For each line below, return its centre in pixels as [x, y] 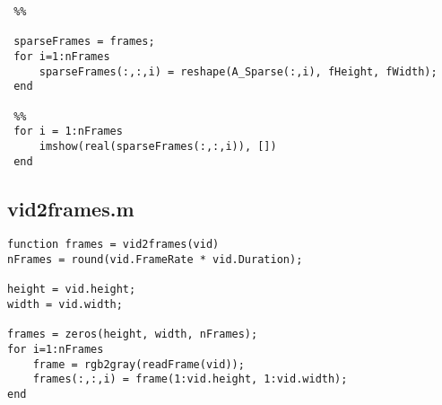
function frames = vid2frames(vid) [113, 245]
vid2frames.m [71, 208]
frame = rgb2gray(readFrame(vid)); [139, 364]
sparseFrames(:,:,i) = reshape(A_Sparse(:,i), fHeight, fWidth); [238, 71]
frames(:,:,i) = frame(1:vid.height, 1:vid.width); [190, 379]
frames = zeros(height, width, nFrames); [133, 335]
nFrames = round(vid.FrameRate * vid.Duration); [155, 260]
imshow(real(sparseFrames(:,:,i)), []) [158, 146]
